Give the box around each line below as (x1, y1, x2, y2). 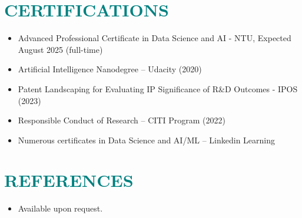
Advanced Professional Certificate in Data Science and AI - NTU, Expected (18, 32, 291, 44)
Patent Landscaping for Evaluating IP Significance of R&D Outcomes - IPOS (18, 82, 298, 95)
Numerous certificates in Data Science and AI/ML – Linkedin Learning (18, 133, 276, 146)
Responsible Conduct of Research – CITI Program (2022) (18, 114, 225, 126)
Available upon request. (18, 202, 103, 214)
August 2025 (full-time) (18, 43, 103, 55)
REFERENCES (4, 168, 134, 192)
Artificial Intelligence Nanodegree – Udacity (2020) (18, 63, 202, 75)
